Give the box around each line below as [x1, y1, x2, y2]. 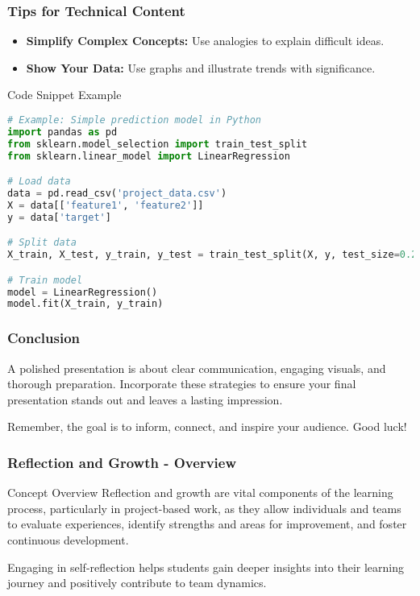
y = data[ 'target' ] [7, 211, 111, 223]
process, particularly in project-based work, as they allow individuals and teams [7, 499, 401, 516]
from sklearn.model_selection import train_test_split [7, 138, 308, 150]
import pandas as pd [7, 126, 118, 138]
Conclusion [7, 328, 80, 348]
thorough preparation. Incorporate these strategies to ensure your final [7, 375, 356, 392]
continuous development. [7, 531, 129, 548]
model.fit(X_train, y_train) [7, 298, 164, 310]
